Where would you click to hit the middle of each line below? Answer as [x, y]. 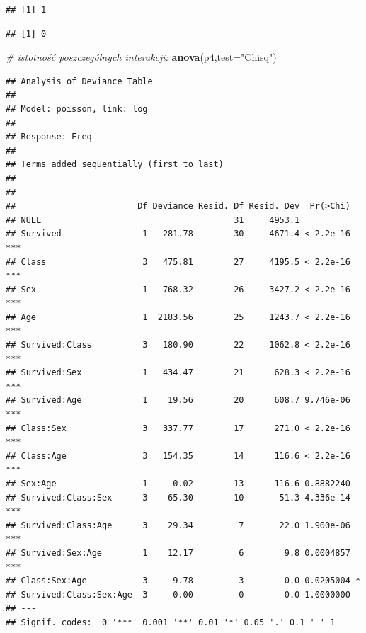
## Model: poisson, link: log [77, 109]
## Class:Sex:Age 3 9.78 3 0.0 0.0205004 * [183, 581]
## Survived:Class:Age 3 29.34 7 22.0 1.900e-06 [178, 525]
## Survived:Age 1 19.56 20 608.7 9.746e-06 [178, 400]
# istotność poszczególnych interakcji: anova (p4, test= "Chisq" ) [141, 57]
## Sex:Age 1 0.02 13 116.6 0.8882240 [178, 484]
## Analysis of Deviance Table [79, 81]
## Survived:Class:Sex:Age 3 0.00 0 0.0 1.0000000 [178, 594]
